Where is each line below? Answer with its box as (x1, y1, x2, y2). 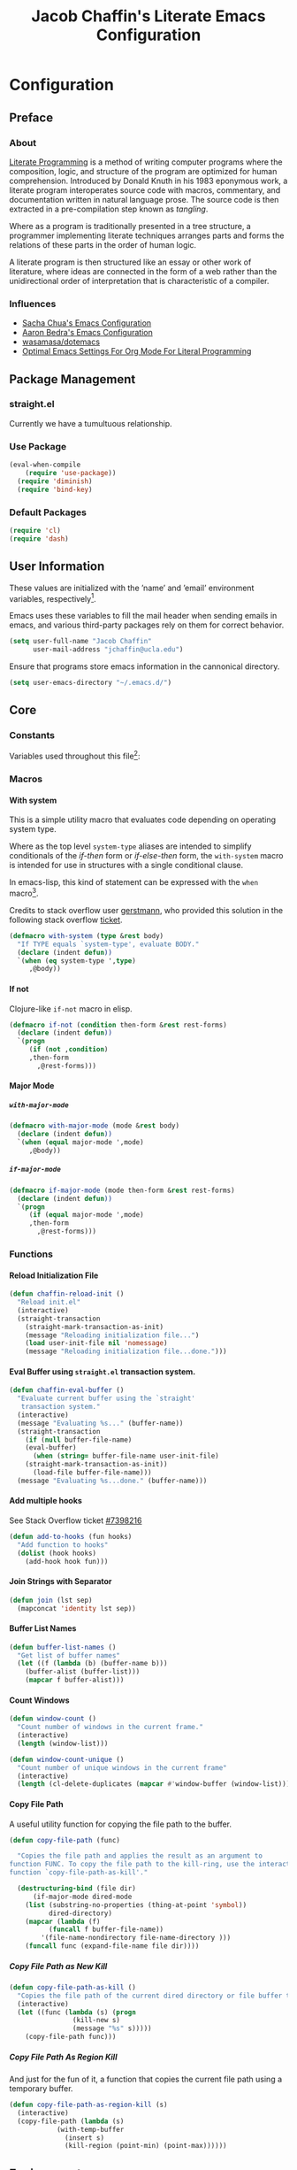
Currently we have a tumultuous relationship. (9, 418, 172, 428)
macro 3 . (9, 887, 39, 898)
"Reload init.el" (17, 1298, 81, 1307)
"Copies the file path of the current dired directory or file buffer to (17, 1991, 294, 2000)
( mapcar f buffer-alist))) (25, 1675, 125, 1685)
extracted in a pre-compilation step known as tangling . (9, 204, 209, 214)
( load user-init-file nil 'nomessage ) (25, 1339, 168, 1348)
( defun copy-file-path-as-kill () (9, 1982, 137, 1992)
